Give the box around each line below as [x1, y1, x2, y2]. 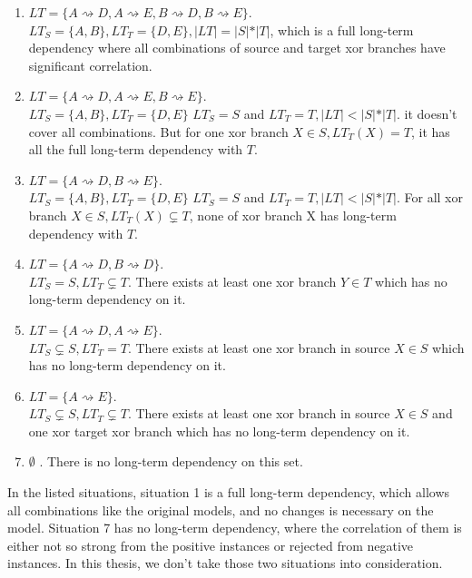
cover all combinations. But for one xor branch [28, 122, 289, 141]
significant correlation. [28, 55, 152, 74]
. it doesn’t [396, 103, 457, 122]
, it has [411, 122, 450, 141]
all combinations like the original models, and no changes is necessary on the [7, 500, 434, 519]
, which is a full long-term [270, 20, 414, 39]
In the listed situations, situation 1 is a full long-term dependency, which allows [7, 483, 450, 502]
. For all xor [396, 188, 463, 207]
